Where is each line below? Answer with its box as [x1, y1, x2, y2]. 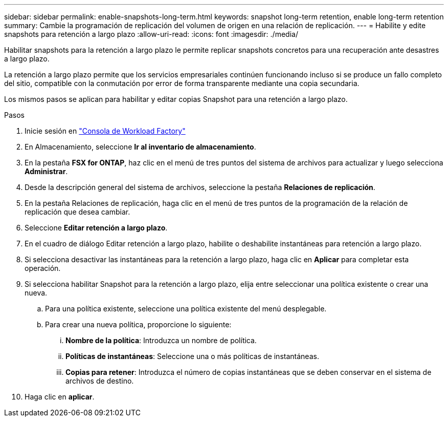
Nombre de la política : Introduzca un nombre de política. [65, 336, 257, 345]
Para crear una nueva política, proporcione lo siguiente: [45, 320, 232, 329]
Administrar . [25, 167, 68, 176]
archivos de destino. [65, 376, 134, 385]
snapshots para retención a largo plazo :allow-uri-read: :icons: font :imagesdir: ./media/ [4, 30, 298, 38]
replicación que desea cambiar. [25, 207, 130, 216]
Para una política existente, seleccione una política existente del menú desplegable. [45, 304, 327, 313]
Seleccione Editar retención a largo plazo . [25, 223, 168, 232]
